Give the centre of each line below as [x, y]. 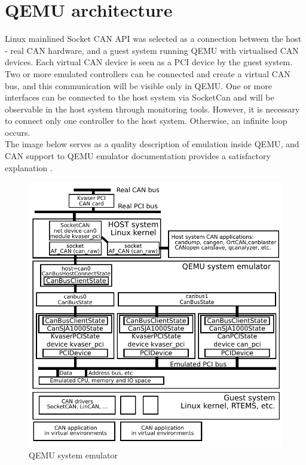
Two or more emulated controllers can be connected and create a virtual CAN [148, 73]
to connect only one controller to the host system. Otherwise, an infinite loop [146, 121]
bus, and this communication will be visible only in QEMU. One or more [138, 85]
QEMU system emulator [73, 455]
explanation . [29, 167]
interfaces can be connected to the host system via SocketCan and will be [140, 97]
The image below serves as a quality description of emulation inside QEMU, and [152, 144]
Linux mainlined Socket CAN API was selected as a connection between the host [153, 39]
